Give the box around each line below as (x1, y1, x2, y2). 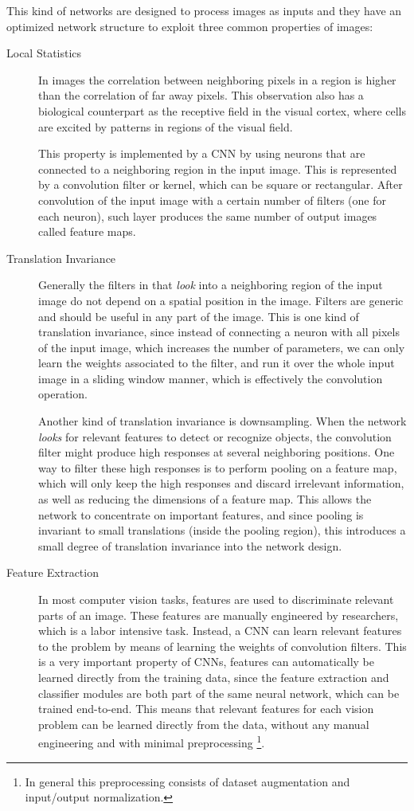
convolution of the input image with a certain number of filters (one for (38, 191, 386, 208)
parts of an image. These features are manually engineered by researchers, (38, 606, 399, 623)
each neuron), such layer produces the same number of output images (38, 207, 377, 224)
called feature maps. (38, 223, 136, 240)
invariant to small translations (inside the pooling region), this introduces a (38, 522, 406, 539)
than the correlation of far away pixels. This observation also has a (38, 87, 364, 104)
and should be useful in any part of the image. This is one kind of (38, 308, 359, 324)
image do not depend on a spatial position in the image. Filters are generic (38, 292, 404, 308)
